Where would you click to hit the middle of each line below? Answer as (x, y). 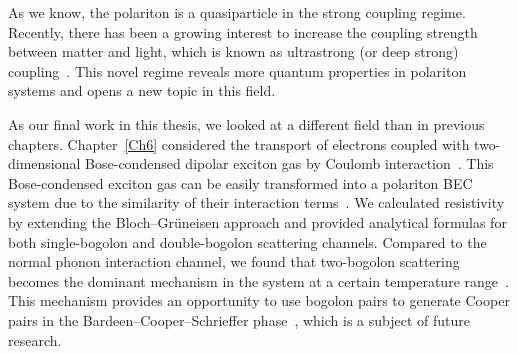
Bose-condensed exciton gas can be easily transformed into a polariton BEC (240, 182)
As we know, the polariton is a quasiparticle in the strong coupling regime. (237, 12)
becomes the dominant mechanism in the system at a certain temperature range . (258, 280)
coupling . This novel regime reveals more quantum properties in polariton (237, 70)
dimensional (44, 163)
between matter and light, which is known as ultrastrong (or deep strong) (233, 51)
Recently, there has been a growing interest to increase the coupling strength (243, 31)
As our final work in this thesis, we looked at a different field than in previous (246, 123)
